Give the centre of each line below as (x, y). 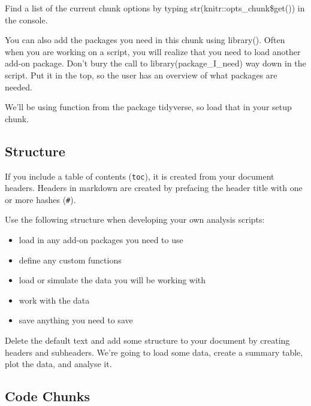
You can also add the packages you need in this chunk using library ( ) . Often (145, 40)
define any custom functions (70, 260)
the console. (26, 19)
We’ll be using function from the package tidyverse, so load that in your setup (148, 107)
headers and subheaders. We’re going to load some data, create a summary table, (154, 352)
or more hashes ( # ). (40, 199)
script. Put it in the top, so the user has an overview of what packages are (141, 75)
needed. (19, 87)
